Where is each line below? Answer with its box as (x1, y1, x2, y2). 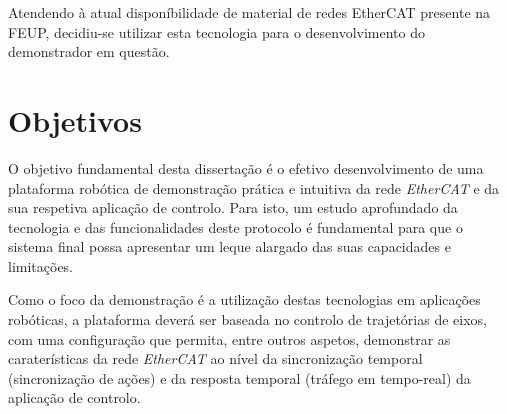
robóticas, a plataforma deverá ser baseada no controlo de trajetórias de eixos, (8, 309, 487, 330)
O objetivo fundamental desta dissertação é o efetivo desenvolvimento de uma (8, 157, 484, 178)
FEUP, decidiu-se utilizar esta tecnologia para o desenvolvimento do (8, 21, 426, 42)
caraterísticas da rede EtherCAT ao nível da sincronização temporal (8, 348, 423, 369)
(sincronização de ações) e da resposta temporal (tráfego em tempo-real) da (8, 367, 471, 388)
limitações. (8, 255, 74, 276)
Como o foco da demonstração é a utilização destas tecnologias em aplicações (8, 289, 481, 310)
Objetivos (8, 99, 142, 140)
